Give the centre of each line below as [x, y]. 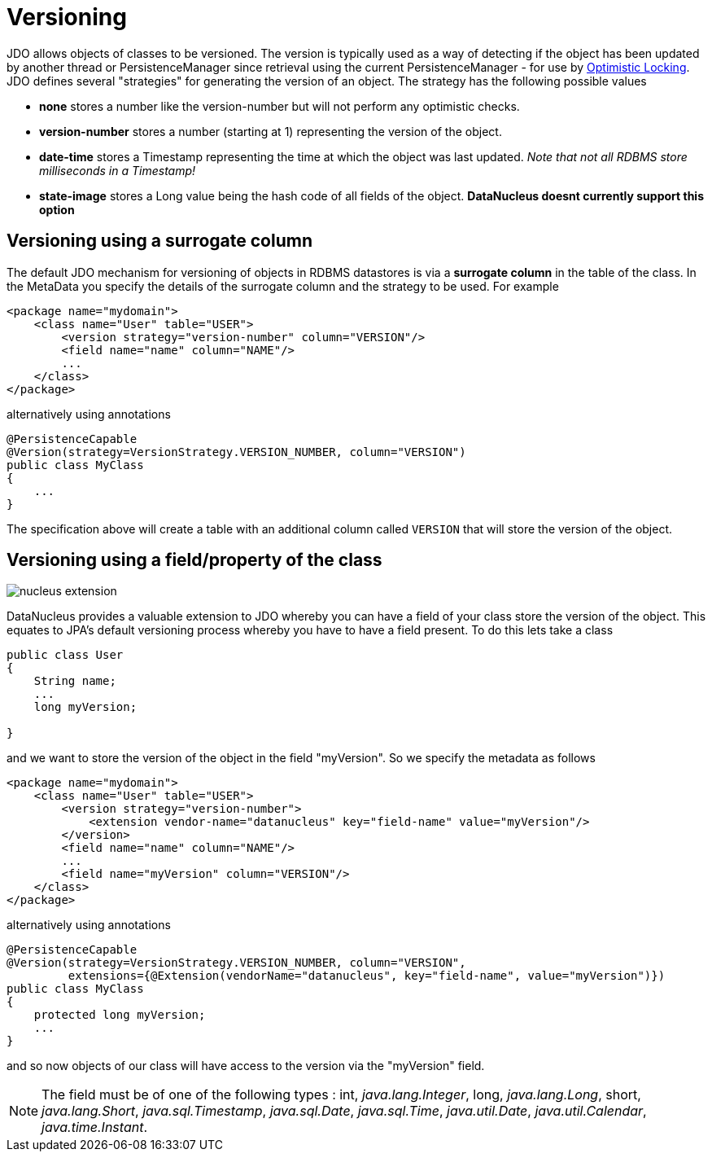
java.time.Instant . [95, 1127]
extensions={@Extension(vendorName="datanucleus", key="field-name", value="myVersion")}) [367, 976]
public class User [65, 655]
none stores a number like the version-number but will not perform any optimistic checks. [280, 106]
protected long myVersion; [120, 1015]
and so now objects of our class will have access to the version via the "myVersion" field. [246, 1066]
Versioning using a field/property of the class [194, 560]
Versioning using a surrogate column [160, 241]
